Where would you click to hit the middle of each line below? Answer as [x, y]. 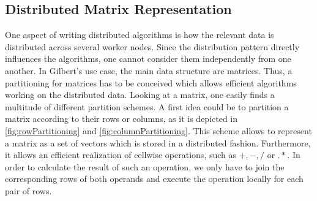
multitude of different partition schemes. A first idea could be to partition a [147, 106]
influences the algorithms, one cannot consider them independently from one [148, 59]
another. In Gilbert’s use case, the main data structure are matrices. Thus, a [149, 70]
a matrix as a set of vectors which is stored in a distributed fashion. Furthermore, [158, 142]
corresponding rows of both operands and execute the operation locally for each [154, 179]
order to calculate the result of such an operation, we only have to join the [145, 166]
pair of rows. [28, 190]
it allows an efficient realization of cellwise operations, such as [121, 155]
